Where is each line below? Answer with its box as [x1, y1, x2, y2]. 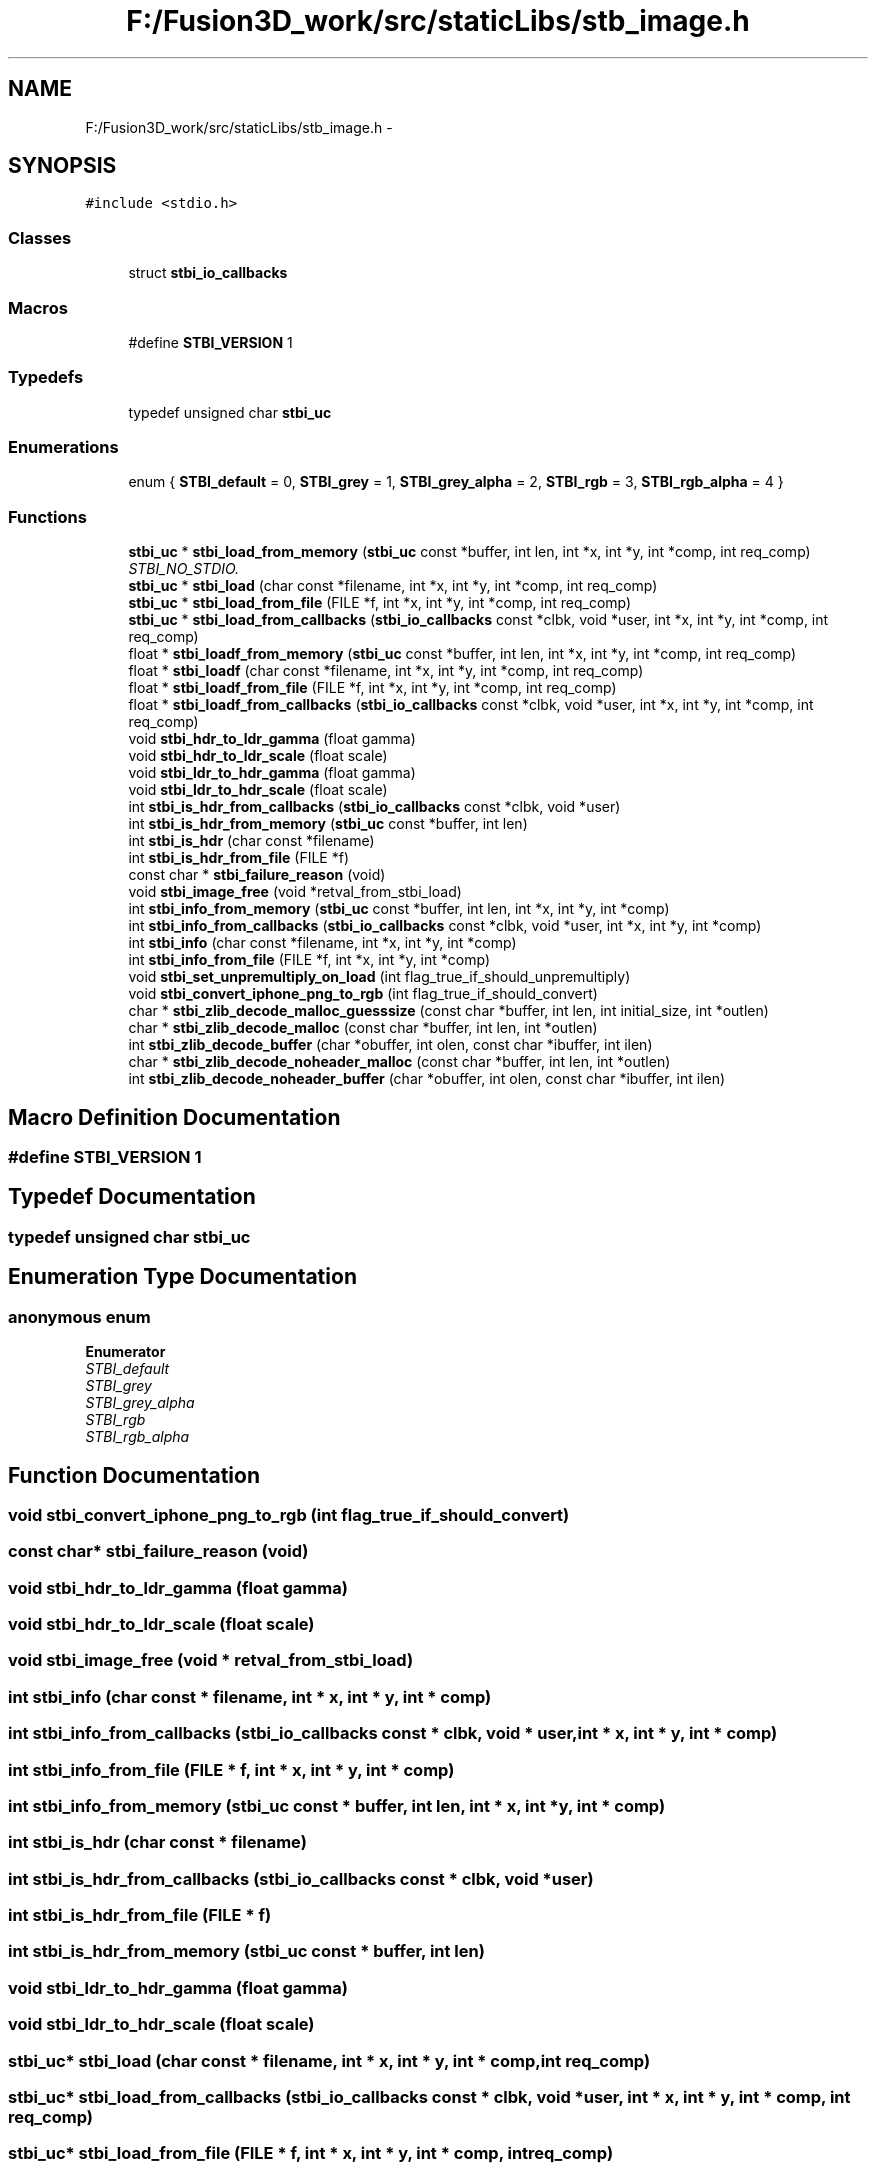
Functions [8, 506, 87, 527]
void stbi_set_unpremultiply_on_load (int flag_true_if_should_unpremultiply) [128, 968, 631, 986]
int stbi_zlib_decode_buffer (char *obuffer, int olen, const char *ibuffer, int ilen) [128, 1036, 653, 1054]
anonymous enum [8, 1306, 151, 1327]
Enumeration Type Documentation [8, 1264, 357, 1290]
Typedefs [8, 367, 84, 388]
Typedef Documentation [8, 1184, 256, 1210]
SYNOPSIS [8, 153, 117, 179]
